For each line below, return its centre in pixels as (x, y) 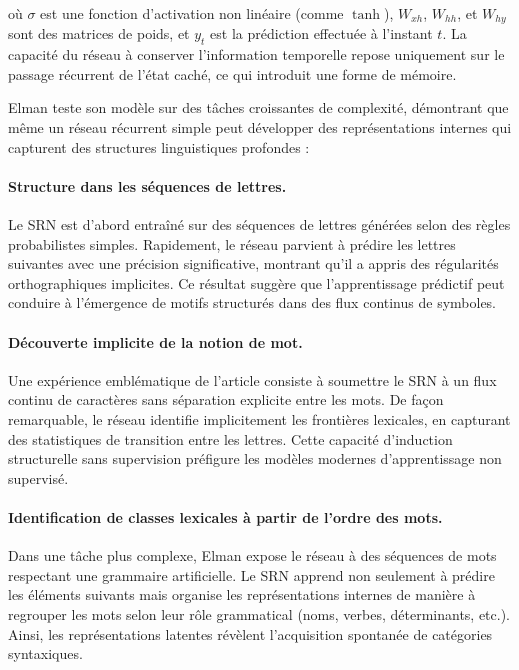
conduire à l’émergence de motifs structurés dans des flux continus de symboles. (252, 302)
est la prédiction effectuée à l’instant (321, 33)
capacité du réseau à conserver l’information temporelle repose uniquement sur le (256, 54)
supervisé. (38, 477)
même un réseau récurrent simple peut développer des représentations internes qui (260, 127)
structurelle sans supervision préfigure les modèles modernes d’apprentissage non (255, 458)
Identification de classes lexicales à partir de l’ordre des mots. (225, 516)
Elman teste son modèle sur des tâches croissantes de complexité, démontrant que (258, 107)
